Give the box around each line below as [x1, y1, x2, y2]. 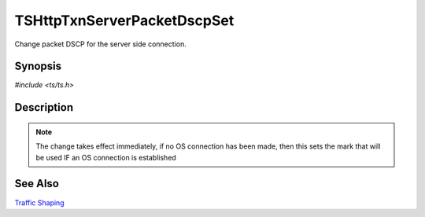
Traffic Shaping [14, 197, 65, 208]
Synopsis [14, 60, 62, 73]
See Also [14, 177, 59, 190]
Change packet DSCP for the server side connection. [14, 39, 187, 49]
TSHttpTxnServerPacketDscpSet [14, 12, 235, 29]
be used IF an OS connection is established [35, 153, 176, 162]
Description [14, 101, 74, 114]
